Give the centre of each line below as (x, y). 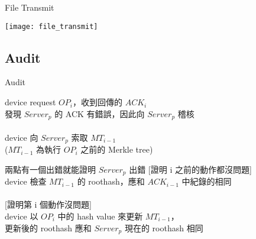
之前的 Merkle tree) (117, 149)
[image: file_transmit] (51, 26)
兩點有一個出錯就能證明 (50, 169)
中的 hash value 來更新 (100, 216)
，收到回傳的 (97, 102)
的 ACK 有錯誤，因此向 (100, 113)
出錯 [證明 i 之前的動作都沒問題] (190, 169)
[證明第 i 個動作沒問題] (48, 204)
